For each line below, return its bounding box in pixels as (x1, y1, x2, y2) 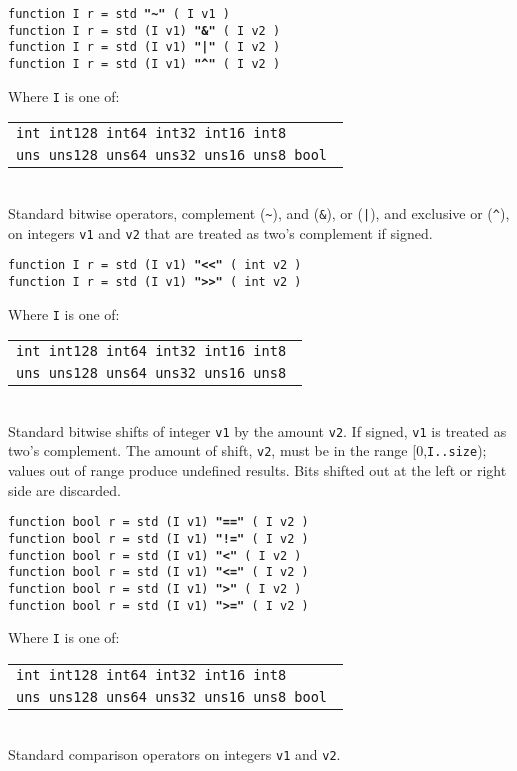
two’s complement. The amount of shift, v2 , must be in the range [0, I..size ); (8, 440, 487, 461)
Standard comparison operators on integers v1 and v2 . (8, 744, 341, 765)
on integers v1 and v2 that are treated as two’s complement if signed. (8, 222, 433, 243)
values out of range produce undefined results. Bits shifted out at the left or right (8, 460, 507, 481)
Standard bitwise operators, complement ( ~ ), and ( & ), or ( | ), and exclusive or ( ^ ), (8, 202, 510, 223)
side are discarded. (8, 479, 122, 500)
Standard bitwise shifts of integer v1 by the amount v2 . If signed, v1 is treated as (8, 420, 507, 441)
